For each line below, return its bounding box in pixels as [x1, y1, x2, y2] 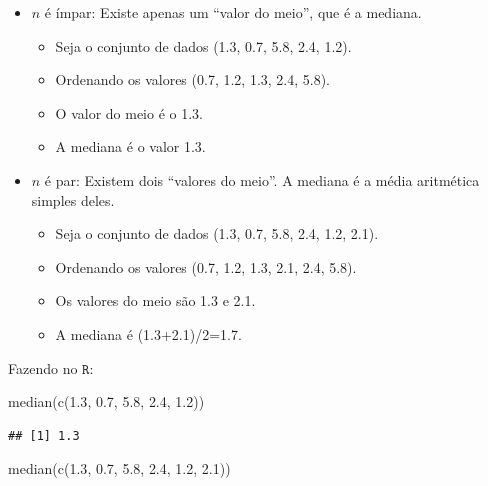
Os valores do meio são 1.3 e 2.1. [55, 290, 256, 311]
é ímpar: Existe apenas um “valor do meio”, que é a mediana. [44, 2, 422, 22]
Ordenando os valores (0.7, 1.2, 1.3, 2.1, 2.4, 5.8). [55, 256, 357, 277]
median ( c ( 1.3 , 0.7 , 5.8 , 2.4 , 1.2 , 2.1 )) [8, 458, 231, 479]
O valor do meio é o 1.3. [55, 102, 203, 123]
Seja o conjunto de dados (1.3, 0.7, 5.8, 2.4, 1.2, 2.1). [55, 223, 379, 244]
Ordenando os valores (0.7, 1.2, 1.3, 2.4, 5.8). [55, 69, 331, 90]
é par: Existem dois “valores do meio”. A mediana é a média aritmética [44, 169, 480, 190]
